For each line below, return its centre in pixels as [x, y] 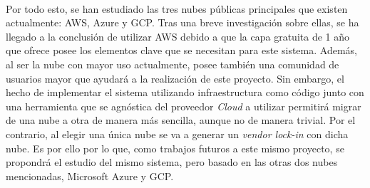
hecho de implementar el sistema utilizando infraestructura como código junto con [185, 92]
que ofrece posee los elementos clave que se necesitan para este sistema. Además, [181, 50]
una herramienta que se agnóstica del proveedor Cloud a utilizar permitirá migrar [184, 106]
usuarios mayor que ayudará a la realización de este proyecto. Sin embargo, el [175, 78]
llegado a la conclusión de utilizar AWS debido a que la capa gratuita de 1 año [178, 36]
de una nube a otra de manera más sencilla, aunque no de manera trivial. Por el [181, 120]
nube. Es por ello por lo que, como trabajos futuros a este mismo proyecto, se [175, 148]
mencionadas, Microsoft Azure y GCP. [90, 176]
